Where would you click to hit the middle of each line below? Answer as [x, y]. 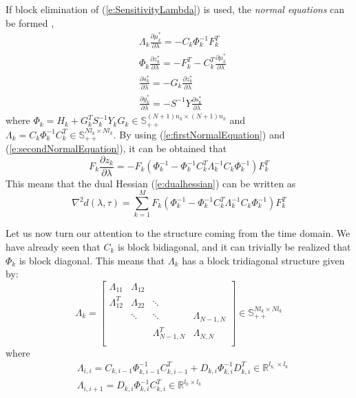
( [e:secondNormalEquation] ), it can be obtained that [116, 148]
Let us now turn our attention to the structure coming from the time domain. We [178, 233]
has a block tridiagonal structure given [263, 260]
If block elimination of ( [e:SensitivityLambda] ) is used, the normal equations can [175, 9]
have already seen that [53, 246]
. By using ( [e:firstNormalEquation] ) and [199, 134]
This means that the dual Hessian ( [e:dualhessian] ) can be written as [151, 183]
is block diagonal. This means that [92, 260]
